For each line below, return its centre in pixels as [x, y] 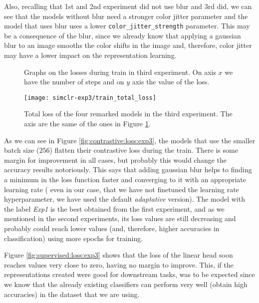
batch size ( [22, 150]
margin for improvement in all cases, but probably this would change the [116, 159]
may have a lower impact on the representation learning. [90, 55]
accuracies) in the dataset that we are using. [72, 294]
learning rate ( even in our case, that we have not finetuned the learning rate [122, 189]
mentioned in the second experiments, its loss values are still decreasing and [120, 218]
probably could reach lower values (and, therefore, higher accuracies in [112, 228]
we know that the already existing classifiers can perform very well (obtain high [126, 284]
